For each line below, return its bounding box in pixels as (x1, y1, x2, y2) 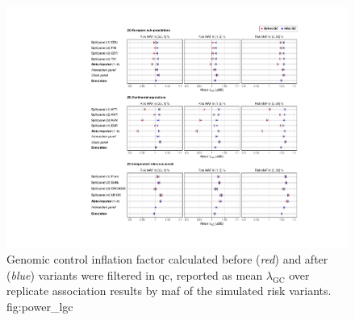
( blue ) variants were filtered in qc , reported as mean (6, 266, 263, 283)
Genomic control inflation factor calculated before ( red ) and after (6, 251, 328, 268)
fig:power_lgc (6, 298, 73, 315)
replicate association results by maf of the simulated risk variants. (6, 282, 332, 299)
